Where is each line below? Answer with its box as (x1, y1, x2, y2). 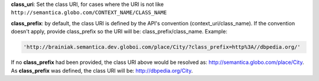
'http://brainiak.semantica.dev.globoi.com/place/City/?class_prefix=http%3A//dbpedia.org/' (23, 44, 301, 50)
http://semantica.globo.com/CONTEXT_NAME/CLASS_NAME (11, 9, 167, 16)
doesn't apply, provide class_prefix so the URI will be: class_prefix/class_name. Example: (11, 28, 227, 35)
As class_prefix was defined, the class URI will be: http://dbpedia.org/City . (11, 67, 193, 74)
